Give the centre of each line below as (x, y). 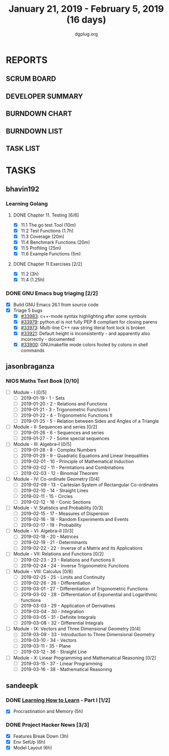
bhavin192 (23, 189)
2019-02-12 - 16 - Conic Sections (56, 502)
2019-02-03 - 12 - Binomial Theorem (59, 473)
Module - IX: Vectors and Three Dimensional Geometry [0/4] (77, 629)
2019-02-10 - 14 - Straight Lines (55, 490)
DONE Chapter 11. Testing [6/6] (46, 215)
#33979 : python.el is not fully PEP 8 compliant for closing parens (89, 322)
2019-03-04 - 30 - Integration (52, 611)
